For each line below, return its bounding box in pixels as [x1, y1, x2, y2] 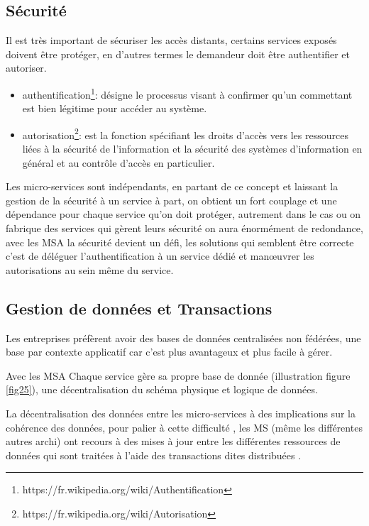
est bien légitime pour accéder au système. [22, 101, 207, 116]
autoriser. [6, 60, 47, 75]
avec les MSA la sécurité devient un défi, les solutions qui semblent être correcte [6, 234, 354, 249]
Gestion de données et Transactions [6, 297, 272, 319]
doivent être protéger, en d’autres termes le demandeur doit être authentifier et [6, 46, 351, 61]
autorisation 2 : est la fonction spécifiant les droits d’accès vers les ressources [22, 125, 348, 142]
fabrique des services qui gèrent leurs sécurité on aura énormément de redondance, [6, 221, 363, 236]
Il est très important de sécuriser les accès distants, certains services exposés [6, 33, 337, 48]
